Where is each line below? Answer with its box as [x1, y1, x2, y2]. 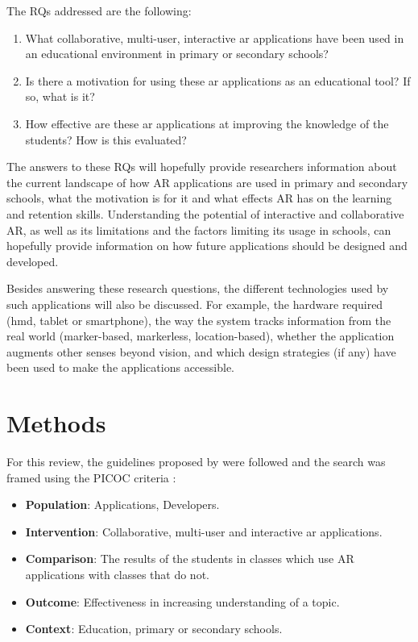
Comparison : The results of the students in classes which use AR [25, 550, 354, 567]
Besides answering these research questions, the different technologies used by [6, 280, 389, 297]
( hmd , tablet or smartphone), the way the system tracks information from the [6, 311, 391, 328]
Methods [6, 406, 106, 440]
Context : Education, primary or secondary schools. [25, 620, 283, 637]
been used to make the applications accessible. [6, 359, 234, 376]
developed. [6, 252, 59, 269]
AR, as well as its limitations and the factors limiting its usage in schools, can [6, 221, 391, 238]
